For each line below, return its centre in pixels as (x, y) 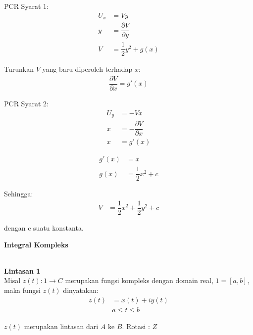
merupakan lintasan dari (61, 326)
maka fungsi (22, 290)
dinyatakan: (81, 290)
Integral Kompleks (36, 244)
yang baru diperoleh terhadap (87, 69)
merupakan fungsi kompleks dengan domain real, (139, 280)
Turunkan (19, 69)
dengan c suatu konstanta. (44, 227)
